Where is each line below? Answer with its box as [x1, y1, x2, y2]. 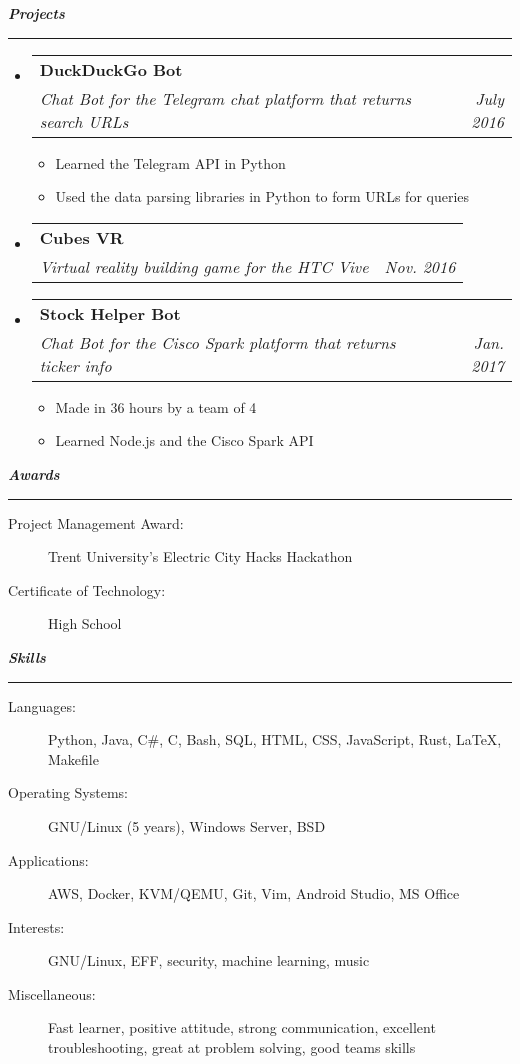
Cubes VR [39, 225, 124, 249]
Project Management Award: [8, 512, 184, 533]
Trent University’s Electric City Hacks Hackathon [48, 546, 353, 567]
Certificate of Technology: [8, 579, 166, 600]
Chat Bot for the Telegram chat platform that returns [39, 86, 412, 110]
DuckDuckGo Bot [39, 57, 183, 81]
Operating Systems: [8, 782, 128, 803]
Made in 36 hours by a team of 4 [55, 396, 257, 417]
